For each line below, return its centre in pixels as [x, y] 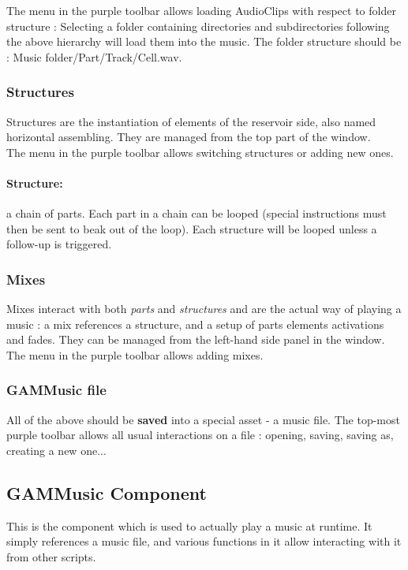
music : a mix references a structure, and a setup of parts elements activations [195, 324]
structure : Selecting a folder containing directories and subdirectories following [198, 26]
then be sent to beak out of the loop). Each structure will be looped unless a [192, 228]
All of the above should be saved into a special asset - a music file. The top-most [203, 419]
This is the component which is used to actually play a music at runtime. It [189, 525]
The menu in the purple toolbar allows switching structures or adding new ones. [200, 152]
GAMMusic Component [107, 492]
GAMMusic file [56, 390]
